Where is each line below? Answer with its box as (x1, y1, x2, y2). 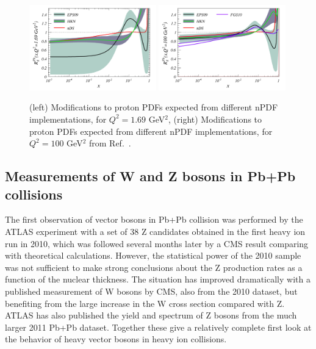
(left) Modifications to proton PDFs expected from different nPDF (29, 101, 278, 113)
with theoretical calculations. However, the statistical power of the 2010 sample (5, 249, 301, 262)
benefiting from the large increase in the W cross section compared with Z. (5, 297, 285, 309)
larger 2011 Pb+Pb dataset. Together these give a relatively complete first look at (5, 320, 312, 333)
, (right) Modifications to (168, 112, 262, 125)
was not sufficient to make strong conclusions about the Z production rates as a (5, 261, 303, 273)
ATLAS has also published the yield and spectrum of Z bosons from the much (5, 309, 297, 322)
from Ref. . (88, 137, 131, 149)
